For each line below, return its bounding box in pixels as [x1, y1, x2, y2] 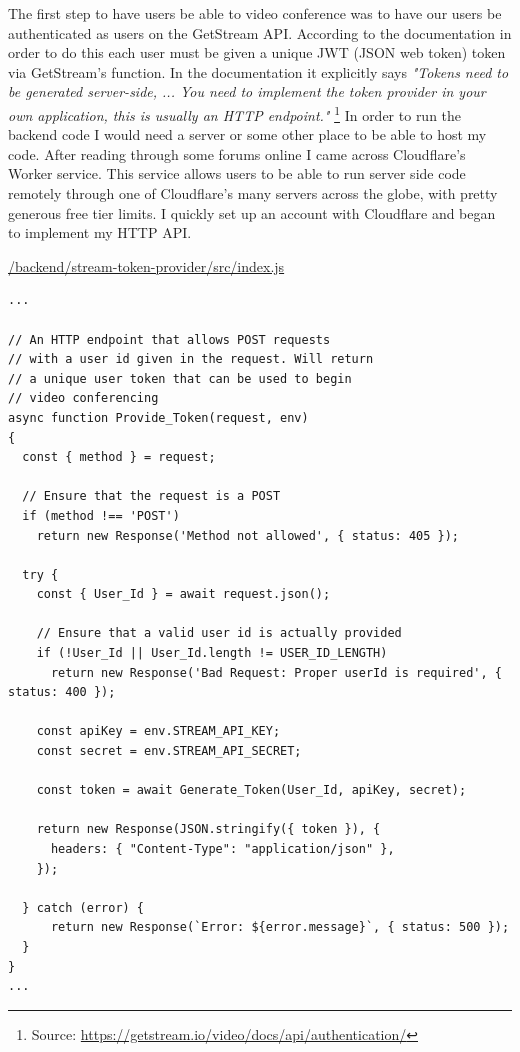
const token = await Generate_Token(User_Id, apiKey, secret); [36, 783, 467, 798]
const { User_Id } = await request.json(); [36, 587, 331, 602]
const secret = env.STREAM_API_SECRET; [36, 744, 302, 759]
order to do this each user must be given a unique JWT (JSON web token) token [8, 42, 506, 63]
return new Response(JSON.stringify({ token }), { [36, 822, 381, 837]
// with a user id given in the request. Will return [8, 352, 374, 367]
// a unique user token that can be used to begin [8, 371, 352, 386]
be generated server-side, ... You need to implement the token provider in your [8, 81, 486, 102]
